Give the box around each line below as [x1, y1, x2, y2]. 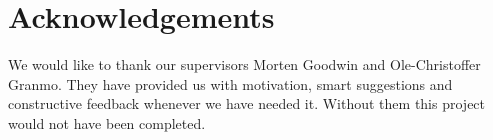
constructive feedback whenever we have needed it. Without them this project [8, 93, 486, 114]
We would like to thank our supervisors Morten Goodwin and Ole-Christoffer [8, 54, 481, 75]
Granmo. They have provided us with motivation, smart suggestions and [8, 73, 453, 94]
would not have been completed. [8, 112, 206, 133]
